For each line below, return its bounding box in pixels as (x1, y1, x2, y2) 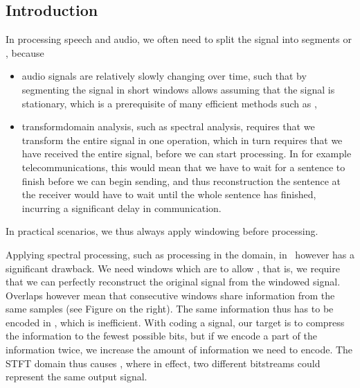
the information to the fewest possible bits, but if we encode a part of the (6, 328, 317, 343)
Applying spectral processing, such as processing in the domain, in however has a (6, 247, 354, 261)
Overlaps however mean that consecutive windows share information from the (6, 288, 335, 302)
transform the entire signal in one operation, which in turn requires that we (21, 132, 343, 147)
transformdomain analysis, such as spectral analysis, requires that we (21, 119, 315, 134)
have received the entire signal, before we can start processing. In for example (21, 146, 352, 161)
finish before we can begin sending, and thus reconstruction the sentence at (21, 173, 341, 188)
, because (6, 45, 44, 60)
